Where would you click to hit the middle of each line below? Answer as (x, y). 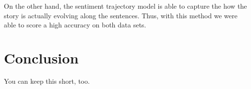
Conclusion (41, 57)
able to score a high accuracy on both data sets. (75, 25)
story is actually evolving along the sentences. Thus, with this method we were (121, 15)
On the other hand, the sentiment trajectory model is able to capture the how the (125, 6)
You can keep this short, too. (47, 81)
